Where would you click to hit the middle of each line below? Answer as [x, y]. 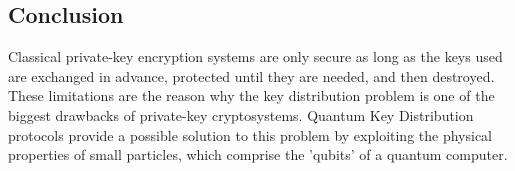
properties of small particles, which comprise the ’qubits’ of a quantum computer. [258, 154]
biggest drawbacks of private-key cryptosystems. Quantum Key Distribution [241, 114]
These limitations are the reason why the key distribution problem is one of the [251, 95]
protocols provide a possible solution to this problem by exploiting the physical [250, 134]
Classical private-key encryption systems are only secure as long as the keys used [255, 56]
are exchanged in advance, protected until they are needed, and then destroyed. [251, 75]
